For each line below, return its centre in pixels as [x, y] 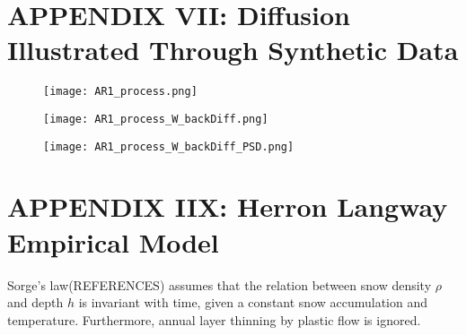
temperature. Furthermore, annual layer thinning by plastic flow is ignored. [214, 319]
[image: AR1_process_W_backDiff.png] [156, 119]
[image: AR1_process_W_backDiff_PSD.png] [169, 146]
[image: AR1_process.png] [120, 92]
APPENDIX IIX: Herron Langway [228, 206]
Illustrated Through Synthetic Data [233, 50]
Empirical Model [113, 241]
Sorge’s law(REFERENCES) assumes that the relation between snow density [220, 284]
